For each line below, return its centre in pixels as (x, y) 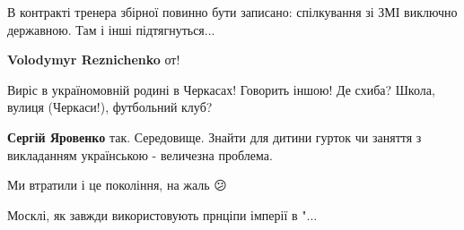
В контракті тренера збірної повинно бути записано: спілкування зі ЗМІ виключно (232, 12)
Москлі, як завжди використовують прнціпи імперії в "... (162, 214)
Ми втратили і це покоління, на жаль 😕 (117, 185)
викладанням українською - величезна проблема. (140, 154)
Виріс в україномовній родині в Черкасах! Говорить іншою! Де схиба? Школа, (221, 89)
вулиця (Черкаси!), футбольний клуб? (110, 107)
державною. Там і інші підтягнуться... (111, 29)
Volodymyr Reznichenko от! (94, 60)
